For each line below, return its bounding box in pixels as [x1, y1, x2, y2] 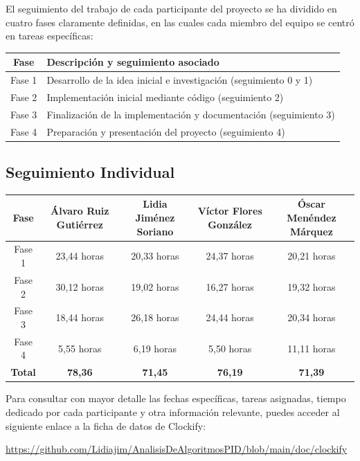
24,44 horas [206, 310, 254, 325]
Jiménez [135, 210, 175, 225]
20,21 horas [287, 248, 336, 263]
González [208, 217, 252, 231]
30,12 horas [55, 279, 104, 293]
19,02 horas [131, 279, 179, 293]
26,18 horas [131, 310, 179, 325]
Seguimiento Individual [6, 161, 175, 183]
